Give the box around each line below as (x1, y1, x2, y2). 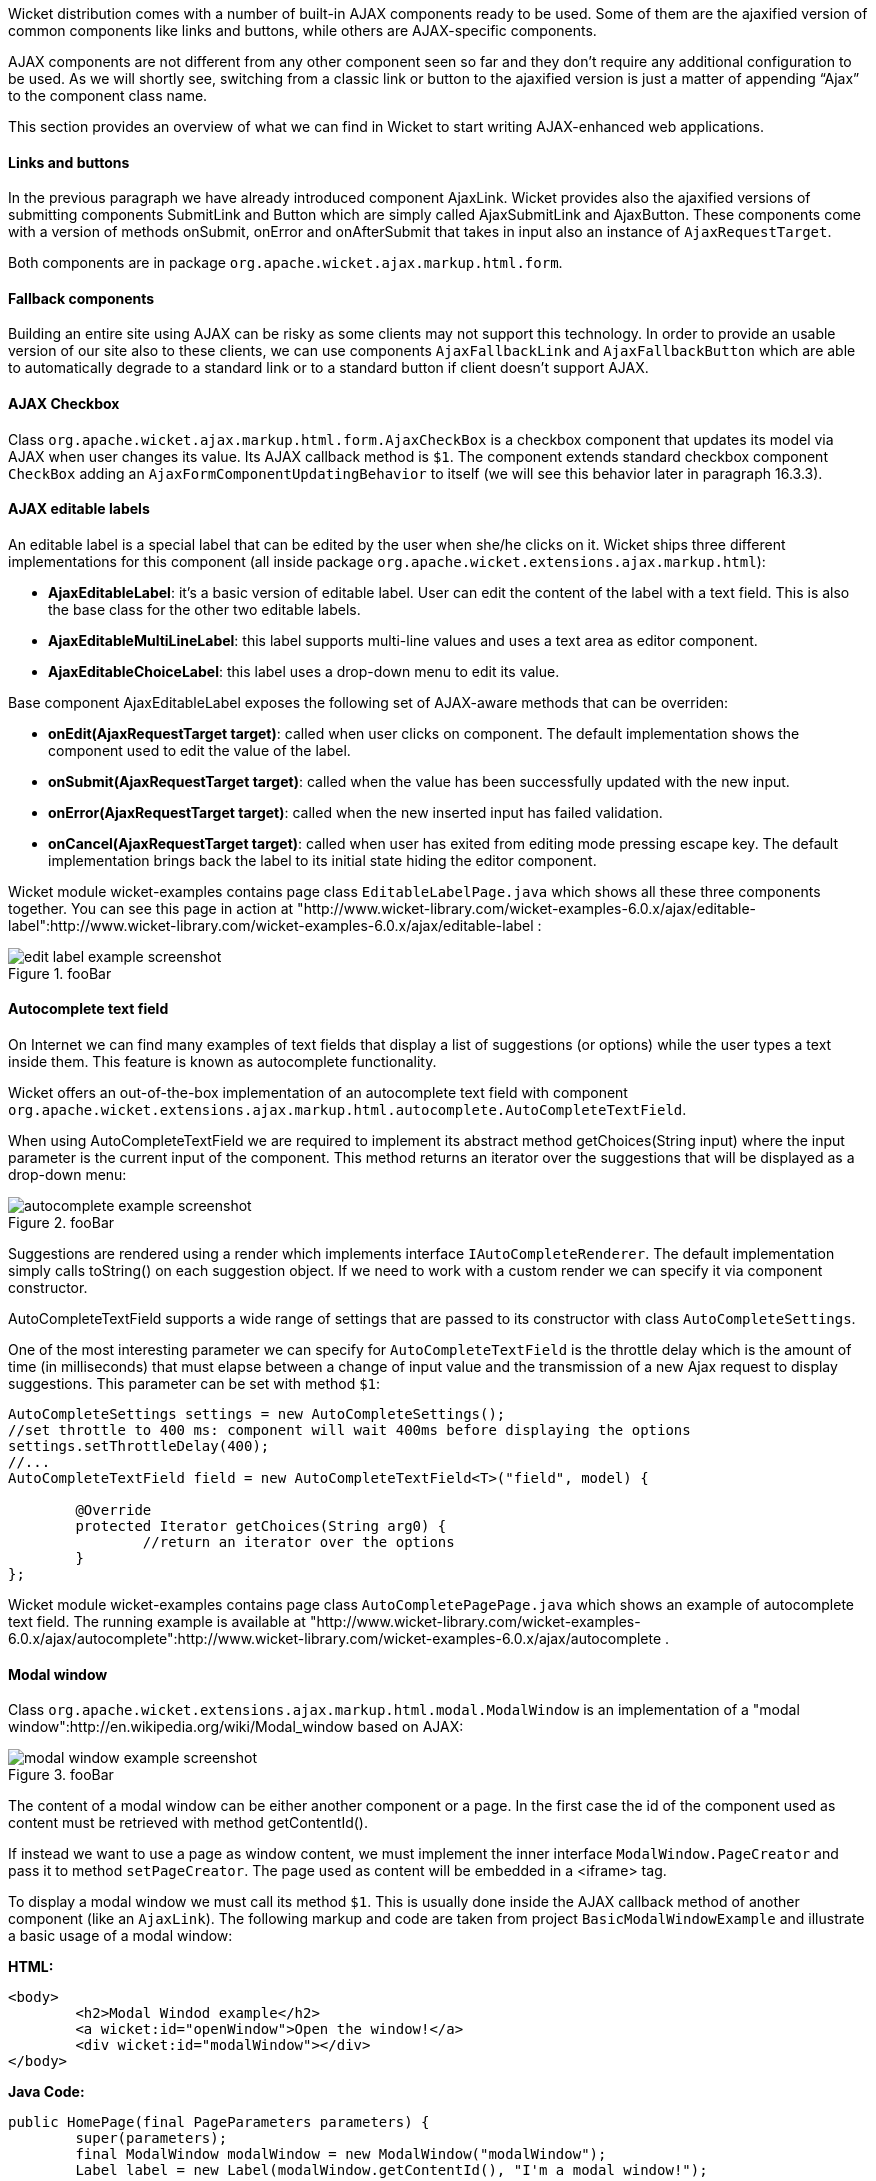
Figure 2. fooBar (8, 1214, 115, 1232)
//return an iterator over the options (142, 1534, 455, 1551)
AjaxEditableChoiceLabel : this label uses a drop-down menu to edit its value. (48, 662, 560, 680)
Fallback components (8, 289, 155, 307)
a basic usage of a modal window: (8, 1927, 233, 1945)
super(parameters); (75, 2130, 228, 2147)
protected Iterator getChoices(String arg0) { (75, 1518, 447, 1535)
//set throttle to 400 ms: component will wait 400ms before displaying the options (8, 1422, 691, 1439)
